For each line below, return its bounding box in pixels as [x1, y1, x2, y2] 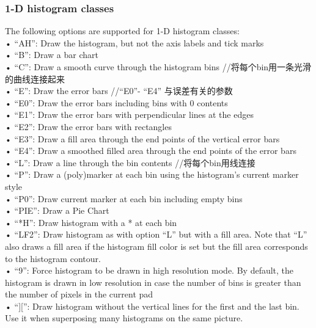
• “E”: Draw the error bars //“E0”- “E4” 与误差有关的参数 [5, 84, 233, 97]
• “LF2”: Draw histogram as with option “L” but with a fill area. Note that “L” [5, 228, 307, 241]
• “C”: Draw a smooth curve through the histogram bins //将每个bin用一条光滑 [5, 60, 312, 73]
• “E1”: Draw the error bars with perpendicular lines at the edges [5, 108, 254, 121]
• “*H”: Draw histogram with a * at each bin [5, 216, 177, 228]
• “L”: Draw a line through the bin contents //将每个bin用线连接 [5, 156, 255, 169]
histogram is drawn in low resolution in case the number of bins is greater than [5, 275, 301, 288]
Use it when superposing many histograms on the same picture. [5, 312, 243, 324]
